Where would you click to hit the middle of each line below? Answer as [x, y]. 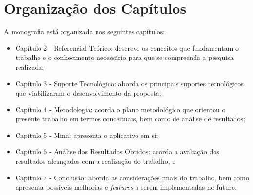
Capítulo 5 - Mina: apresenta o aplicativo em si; [87, 135]
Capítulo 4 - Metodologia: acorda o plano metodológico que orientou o [120, 109]
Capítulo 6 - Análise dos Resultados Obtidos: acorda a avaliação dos [117, 151]
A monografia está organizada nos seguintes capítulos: [85, 31]
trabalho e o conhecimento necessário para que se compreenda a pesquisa [124, 57]
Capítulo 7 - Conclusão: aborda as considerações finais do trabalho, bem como [132, 177]
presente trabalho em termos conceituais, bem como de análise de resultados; [130, 119]
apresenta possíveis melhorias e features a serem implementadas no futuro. [126, 187]
